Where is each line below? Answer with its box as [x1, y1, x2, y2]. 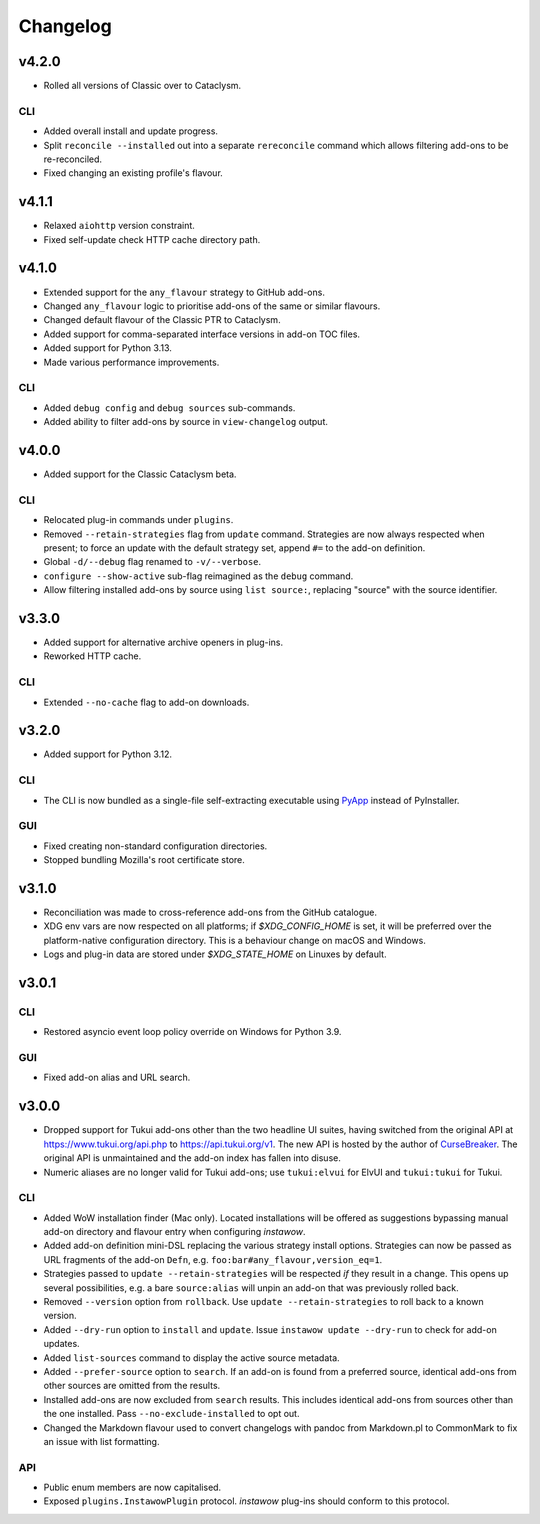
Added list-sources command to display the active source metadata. [43, 1351, 340, 1364]
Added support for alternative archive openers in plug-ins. [43, 636, 284, 648]
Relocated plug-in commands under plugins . [43, 514, 234, 526]
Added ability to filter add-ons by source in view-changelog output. [43, 416, 329, 428]
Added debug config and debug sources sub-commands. [43, 401, 296, 414]
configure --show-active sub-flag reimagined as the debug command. [43, 570, 354, 582]
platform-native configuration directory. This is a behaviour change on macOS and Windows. [43, 934, 427, 946]
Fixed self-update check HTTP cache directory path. [43, 233, 261, 245]
